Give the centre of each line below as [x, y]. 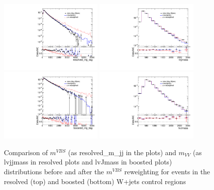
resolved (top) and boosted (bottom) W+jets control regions [95, 181]
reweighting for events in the [167, 172]
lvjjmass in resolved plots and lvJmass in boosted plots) [88, 162]
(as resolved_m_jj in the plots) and [122, 152]
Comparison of [26, 152]
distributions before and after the [54, 172]
